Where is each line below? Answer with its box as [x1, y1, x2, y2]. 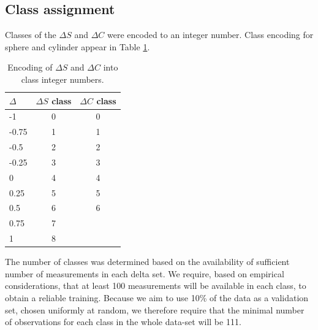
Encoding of [7, 61, 53, 74]
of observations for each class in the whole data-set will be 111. [5, 315, 241, 328]
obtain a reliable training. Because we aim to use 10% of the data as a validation [5, 291, 309, 304]
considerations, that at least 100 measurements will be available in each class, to [5, 279, 306, 292]
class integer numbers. [21, 72, 104, 85]
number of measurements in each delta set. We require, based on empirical [5, 267, 284, 280]
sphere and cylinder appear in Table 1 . [5, 40, 150, 53]
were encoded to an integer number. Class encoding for [107, 28, 314, 41]
